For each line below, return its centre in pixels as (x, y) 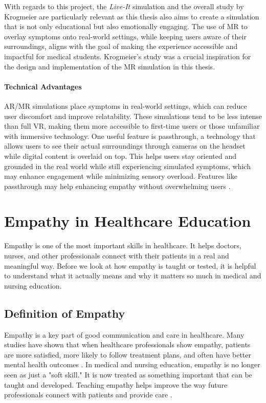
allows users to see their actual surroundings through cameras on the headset (125, 146)
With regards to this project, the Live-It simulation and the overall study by (124, 6)
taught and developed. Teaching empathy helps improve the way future (116, 384)
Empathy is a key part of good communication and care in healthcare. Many (124, 334)
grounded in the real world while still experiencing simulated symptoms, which (127, 166)
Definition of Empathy (65, 313)
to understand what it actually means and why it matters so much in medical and (133, 276)
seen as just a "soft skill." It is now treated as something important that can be (128, 374)
